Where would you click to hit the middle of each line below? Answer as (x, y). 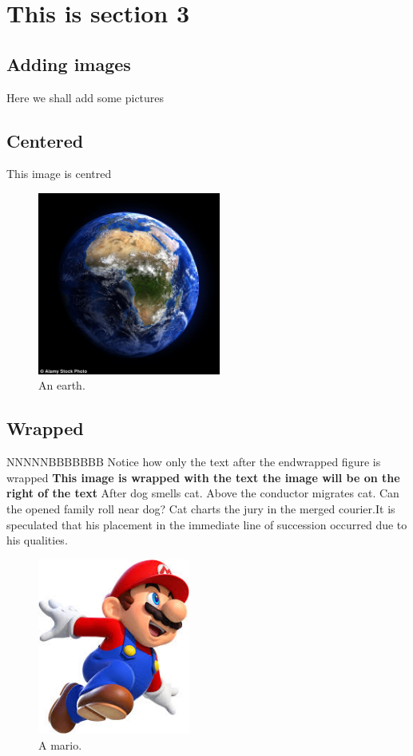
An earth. (62, 385)
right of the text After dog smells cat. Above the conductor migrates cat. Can (203, 493)
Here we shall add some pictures (85, 97)
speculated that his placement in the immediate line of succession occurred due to (207, 524)
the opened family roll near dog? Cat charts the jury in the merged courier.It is (201, 508)
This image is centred (59, 174)
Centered (45, 140)
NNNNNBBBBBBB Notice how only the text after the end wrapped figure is (194, 462)
